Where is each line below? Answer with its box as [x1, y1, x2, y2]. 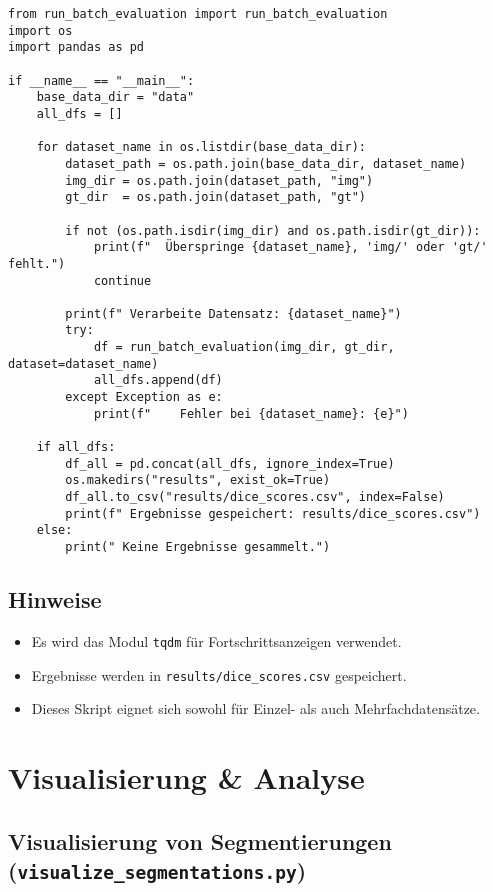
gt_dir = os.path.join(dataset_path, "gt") [65, 190, 366, 205]
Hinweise [8, 584, 102, 615]
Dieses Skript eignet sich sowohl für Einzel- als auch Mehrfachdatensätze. [31, 698, 480, 719]
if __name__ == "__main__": [8, 73, 195, 88]
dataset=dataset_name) [8, 356, 159, 371]
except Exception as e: [65, 390, 223, 405]
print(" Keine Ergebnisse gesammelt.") [65, 540, 331, 554]
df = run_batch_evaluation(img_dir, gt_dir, [93, 340, 395, 355]
